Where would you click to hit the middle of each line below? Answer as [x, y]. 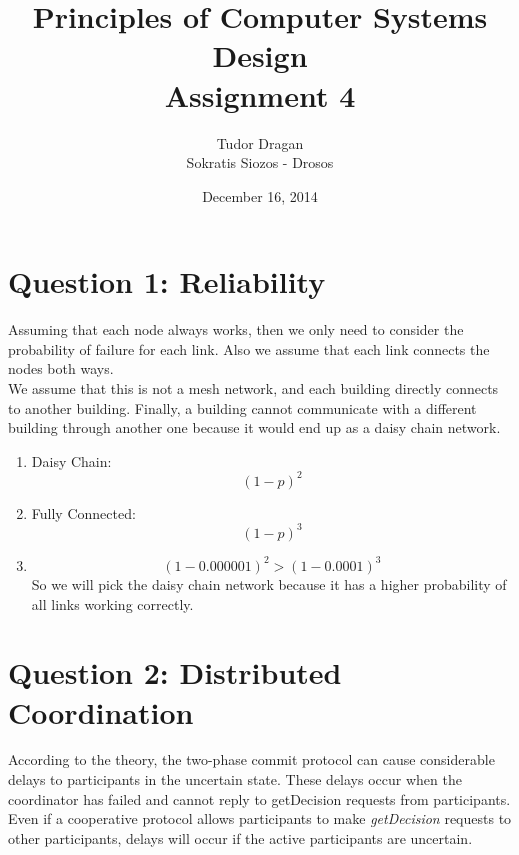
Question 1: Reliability [167, 281]
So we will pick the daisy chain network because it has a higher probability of [269, 583]
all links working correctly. [112, 603]
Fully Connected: [83, 512]
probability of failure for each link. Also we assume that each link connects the [249, 348]
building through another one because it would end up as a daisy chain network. [254, 427]
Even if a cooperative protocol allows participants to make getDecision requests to [260, 818]
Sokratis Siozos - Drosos [260, 162]
